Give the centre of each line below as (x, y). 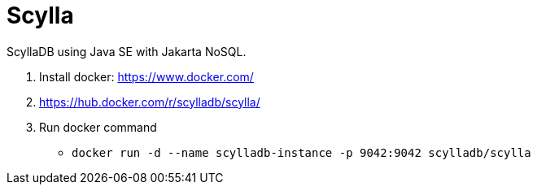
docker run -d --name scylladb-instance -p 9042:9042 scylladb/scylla (301, 152)
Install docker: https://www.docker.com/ (146, 76)
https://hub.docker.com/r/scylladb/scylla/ (150, 102)
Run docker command (98, 127)
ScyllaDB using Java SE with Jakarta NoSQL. (127, 51)
